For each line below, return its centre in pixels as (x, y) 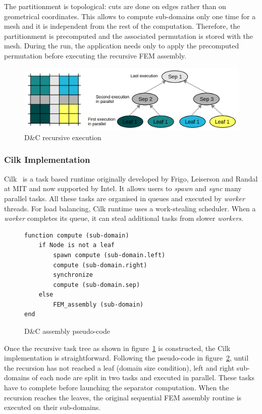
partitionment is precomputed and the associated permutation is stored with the (128, 36)
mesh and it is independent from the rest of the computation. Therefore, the (122, 26)
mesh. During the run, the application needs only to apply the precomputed (122, 46)
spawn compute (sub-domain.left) (109, 255)
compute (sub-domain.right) (100, 265)
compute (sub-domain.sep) (97, 285)
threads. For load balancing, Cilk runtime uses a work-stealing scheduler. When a (130, 208)
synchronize (73, 275)
